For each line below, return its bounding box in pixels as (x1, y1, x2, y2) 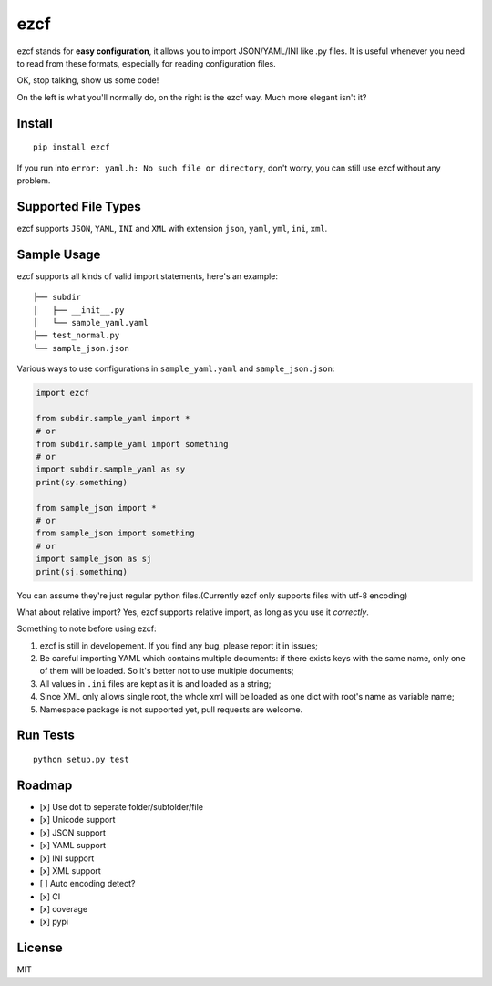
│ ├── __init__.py (33, 305, 125, 315)
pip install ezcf (33, 142, 110, 152)
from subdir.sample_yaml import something (36, 439, 229, 449)
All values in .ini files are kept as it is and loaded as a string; (39, 678, 272, 689)
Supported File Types (16, 199, 141, 214)
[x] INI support (39, 853, 95, 864)
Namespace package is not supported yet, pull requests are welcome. (39, 703, 303, 715)
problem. (16, 174, 51, 186)
